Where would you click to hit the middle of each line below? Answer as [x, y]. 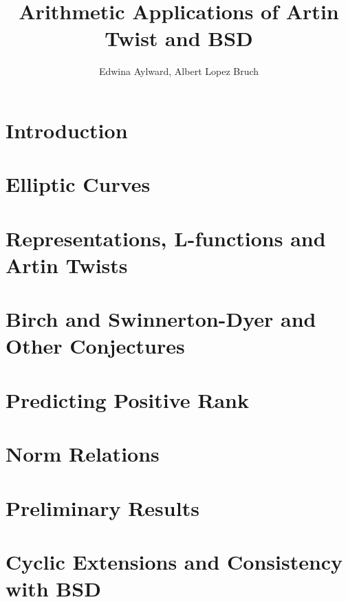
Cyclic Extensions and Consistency [174, 561]
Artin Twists [67, 265]
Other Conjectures [95, 346]
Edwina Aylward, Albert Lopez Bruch [179, 71]
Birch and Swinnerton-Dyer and [161, 319]
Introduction [67, 130]
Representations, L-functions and [166, 238]
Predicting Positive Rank [127, 399]
